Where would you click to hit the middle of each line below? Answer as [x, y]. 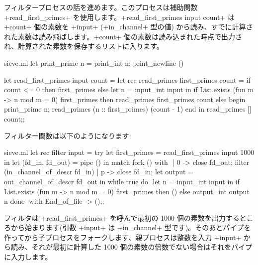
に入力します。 [28, 257]
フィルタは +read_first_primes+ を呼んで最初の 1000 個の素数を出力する [122, 217]
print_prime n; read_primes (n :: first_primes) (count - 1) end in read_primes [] [128, 109]
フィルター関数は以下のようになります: [68, 135]
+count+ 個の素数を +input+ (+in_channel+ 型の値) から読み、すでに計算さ [129, 27]
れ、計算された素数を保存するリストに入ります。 [84, 46]
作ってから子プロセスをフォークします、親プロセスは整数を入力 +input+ [123, 237]
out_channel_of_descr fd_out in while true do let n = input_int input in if [122, 181]
